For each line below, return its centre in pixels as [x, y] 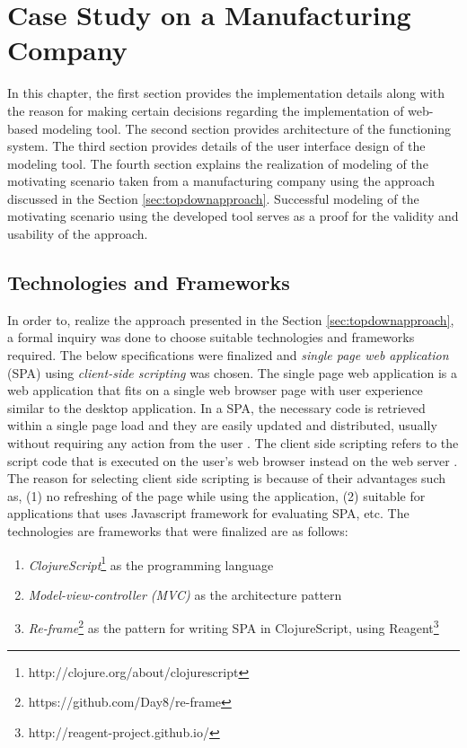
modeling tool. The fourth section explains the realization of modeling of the [218, 163]
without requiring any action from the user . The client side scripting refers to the [233, 443]
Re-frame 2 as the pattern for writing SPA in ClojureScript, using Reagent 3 [233, 627]
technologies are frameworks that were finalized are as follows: [178, 530]
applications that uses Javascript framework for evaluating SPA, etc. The [208, 513]
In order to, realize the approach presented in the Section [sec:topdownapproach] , [231, 319]
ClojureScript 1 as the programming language [151, 563]
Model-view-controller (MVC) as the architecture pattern [185, 594]
